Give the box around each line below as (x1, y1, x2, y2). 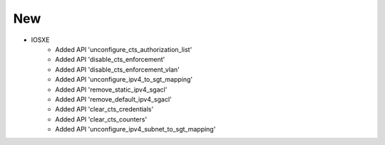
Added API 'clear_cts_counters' (55, 114, 148, 124)
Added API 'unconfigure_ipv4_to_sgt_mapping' (55, 75, 193, 84)
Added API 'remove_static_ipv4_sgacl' (55, 85, 168, 94)
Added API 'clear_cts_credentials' (55, 105, 154, 114)
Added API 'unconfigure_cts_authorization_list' (55, 45, 192, 53)
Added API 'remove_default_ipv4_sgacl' (55, 95, 172, 103)
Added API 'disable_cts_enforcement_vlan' (55, 65, 180, 74)
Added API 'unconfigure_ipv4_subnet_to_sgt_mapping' (55, 125, 216, 134)
